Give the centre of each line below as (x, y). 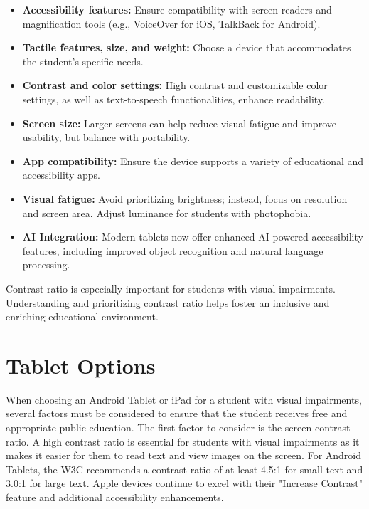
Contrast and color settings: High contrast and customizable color (175, 85)
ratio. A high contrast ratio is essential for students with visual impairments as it (183, 441)
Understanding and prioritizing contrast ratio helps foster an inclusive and (168, 302)
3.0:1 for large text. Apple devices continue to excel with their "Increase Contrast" (184, 483)
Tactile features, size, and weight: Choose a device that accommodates (187, 47)
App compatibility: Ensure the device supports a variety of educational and (193, 161)
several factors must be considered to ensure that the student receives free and (177, 413)
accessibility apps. (61, 175)
